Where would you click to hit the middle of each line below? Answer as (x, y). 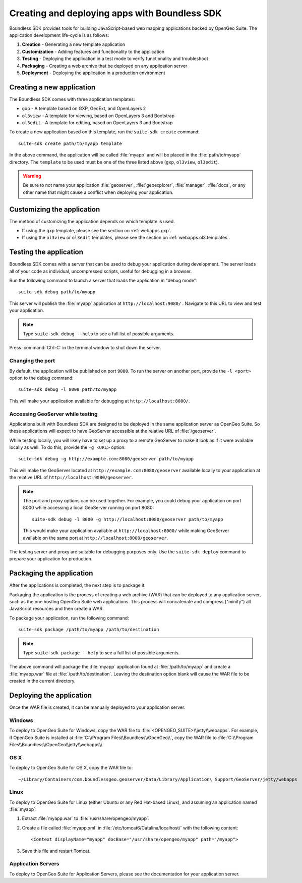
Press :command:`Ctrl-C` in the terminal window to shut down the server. (85, 348)
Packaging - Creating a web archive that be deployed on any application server (105, 66)
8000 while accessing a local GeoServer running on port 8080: (88, 508)
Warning (32, 176)
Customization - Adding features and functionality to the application (93, 51)
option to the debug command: (42, 378)
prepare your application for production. (51, 559)
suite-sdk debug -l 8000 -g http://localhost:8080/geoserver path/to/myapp (128, 519)
